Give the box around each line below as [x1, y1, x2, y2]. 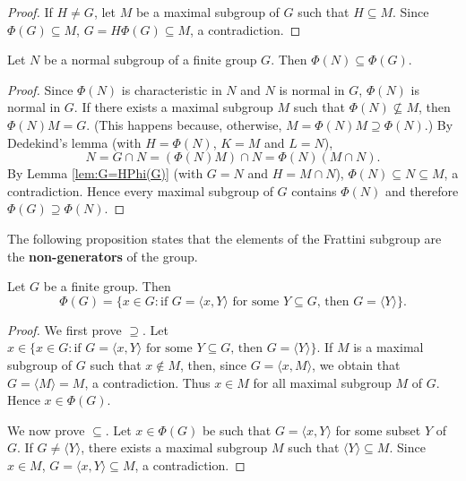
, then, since [180, 355, 247, 374]
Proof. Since [7, 80, 73, 99]
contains [291, 181, 337, 200]
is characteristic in [121, 80, 222, 99]
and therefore [384, 181, 459, 200]
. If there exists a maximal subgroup [73, 98, 273, 116]
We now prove [7, 420, 85, 439]
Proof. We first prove [7, 320, 122, 339]
